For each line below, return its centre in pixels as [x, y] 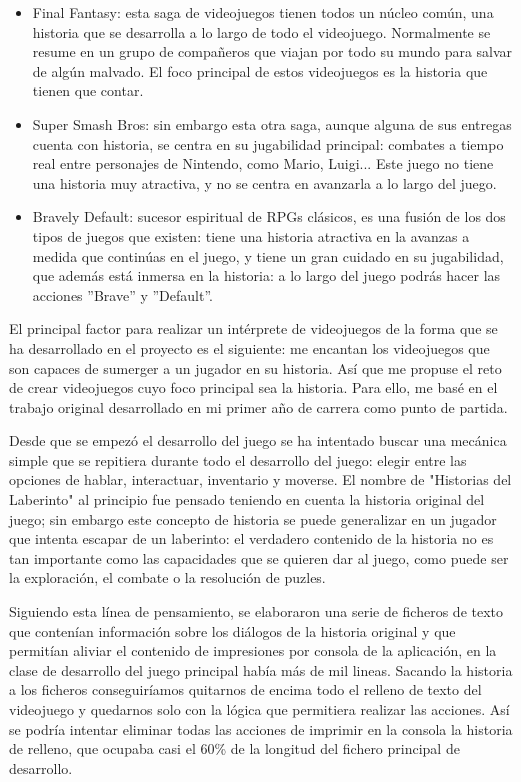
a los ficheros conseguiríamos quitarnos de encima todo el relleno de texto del [245, 689]
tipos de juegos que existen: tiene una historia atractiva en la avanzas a [251, 235]
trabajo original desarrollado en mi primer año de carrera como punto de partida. [258, 406]
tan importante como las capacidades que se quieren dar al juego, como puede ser [259, 557]
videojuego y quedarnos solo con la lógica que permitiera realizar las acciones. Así [259, 709]
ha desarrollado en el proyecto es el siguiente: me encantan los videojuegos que [249, 347]
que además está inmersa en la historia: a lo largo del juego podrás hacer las [266, 275]
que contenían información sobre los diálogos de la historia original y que [232, 630]
